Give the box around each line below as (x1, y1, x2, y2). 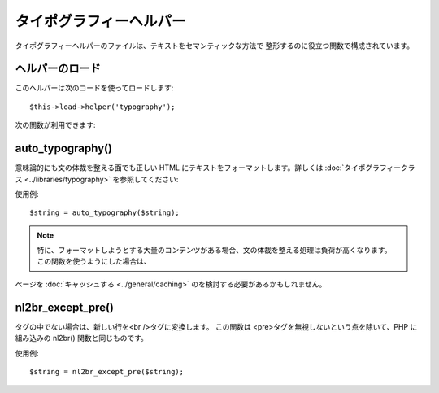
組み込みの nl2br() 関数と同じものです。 (15, 334, 148, 343)
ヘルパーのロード (15, 62, 101, 76)
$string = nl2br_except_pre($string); (29, 367, 185, 376)
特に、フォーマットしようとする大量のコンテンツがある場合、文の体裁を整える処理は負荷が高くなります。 (37, 245, 392, 255)
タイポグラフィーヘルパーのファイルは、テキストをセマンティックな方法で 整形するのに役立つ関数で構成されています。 (15, 41, 415, 50)
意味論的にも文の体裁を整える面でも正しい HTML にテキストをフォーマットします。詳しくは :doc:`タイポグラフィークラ (15, 163, 415, 172)
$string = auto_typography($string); (29, 208, 180, 217)
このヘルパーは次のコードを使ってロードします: (15, 83, 174, 93)
